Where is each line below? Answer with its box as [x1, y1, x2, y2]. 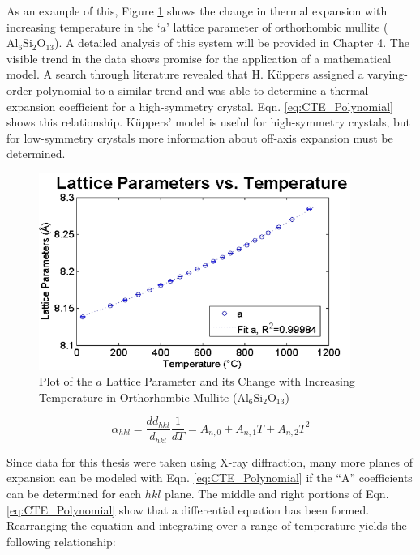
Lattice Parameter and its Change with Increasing [105, 373, 355, 390]
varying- [367, 66, 408, 83]
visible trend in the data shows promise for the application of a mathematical [6, 49, 392, 66]
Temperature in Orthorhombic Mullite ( [39, 388, 238, 405]
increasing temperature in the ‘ [6, 18, 161, 35]
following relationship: [6, 532, 116, 549]
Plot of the [39, 373, 92, 390]
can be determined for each [6, 485, 142, 502]
